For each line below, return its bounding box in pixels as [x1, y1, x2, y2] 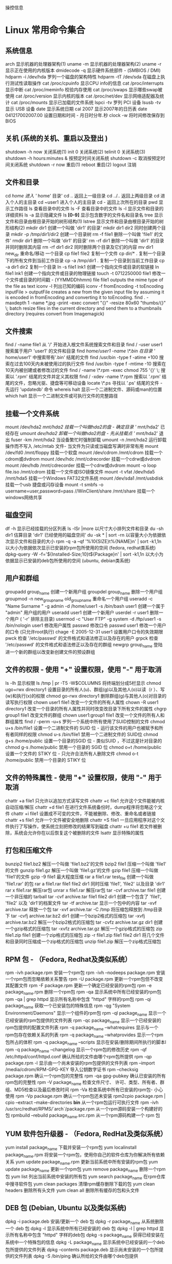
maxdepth [5, 300, 27, 306]
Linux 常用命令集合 [5, 25, 85, 36]
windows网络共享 [5, 495, 42, 501]
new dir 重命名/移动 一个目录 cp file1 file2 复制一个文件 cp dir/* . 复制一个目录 [5, 250, 166, 258]
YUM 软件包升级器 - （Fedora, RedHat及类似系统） [5, 1130, 167, 1138]
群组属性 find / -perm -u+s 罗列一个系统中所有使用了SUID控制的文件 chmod [5, 718, 165, 724]
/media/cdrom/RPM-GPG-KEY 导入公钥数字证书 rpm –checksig [5, 1066, 138, 1073]
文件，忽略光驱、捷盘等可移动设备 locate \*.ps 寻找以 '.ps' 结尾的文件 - [14, 380, 163, 386]
